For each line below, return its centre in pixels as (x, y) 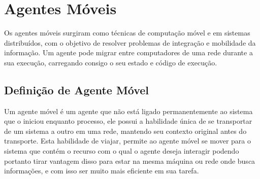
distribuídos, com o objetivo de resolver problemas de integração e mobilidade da (130, 42)
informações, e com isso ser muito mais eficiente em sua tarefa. (102, 171)
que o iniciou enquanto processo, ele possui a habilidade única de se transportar (128, 121)
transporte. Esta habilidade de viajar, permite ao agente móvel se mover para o (127, 141)
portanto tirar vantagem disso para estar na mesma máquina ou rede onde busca (130, 160)
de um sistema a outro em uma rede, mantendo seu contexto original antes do (125, 131)
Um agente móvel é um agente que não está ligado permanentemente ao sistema (128, 111)
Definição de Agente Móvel (77, 89)
